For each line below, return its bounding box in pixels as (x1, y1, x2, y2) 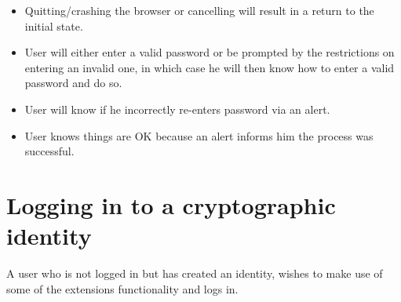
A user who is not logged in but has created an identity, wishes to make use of (6, 265, 383, 282)
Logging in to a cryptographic (6, 188, 336, 220)
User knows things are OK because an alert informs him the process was (24, 127, 374, 144)
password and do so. (24, 75, 122, 91)
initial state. (24, 17, 83, 34)
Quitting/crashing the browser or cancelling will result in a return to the (24, 2, 374, 18)
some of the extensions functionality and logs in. (6, 280, 239, 297)
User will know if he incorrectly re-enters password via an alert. (24, 100, 330, 117)
